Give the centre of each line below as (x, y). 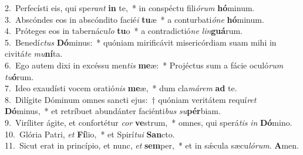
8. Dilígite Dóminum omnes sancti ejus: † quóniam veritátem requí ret (131, 99)
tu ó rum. (19, 76)
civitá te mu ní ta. (34, 54)
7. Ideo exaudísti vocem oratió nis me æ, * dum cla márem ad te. (121, 88)
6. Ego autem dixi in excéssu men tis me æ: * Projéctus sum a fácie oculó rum (144, 65)
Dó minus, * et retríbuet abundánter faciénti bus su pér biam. (113, 111)
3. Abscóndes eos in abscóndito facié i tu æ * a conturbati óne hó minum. (134, 19)
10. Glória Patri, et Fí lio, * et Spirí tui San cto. (90, 134)
